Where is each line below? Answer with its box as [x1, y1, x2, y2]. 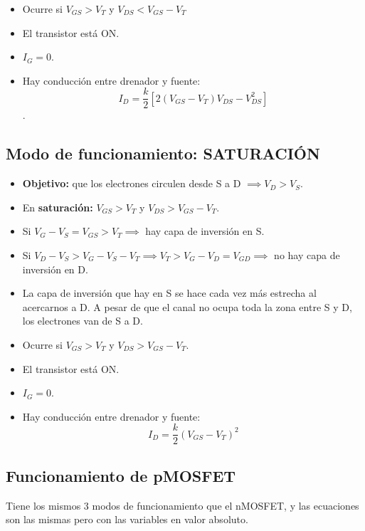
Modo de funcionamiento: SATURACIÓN [6, 142, 320, 164]
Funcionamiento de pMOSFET [6, 464, 236, 486]
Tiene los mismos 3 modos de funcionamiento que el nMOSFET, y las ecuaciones [6, 498, 359, 512]
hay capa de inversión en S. [145, 224, 265, 238]
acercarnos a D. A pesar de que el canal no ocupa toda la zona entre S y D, [22, 299, 352, 314]
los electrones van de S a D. [22, 313, 143, 328]
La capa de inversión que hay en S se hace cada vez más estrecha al [22, 285, 317, 300]
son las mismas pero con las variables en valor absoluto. [6, 512, 248, 527]
